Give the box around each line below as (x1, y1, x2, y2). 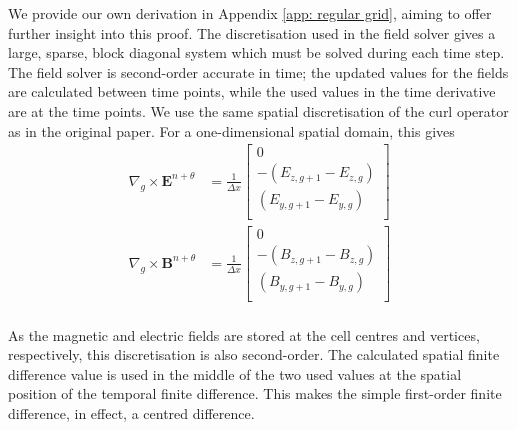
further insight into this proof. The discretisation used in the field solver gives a (8, 22, 496, 43)
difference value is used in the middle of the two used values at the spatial (8, 363, 462, 384)
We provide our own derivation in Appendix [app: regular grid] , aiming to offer (8, 3, 492, 23)
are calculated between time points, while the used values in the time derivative (8, 81, 496, 102)
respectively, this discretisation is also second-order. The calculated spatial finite (8, 344, 500, 365)
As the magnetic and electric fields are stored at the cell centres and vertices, (8, 324, 480, 345)
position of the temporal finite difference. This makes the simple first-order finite (8, 383, 502, 404)
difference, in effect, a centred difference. (8, 402, 255, 423)
